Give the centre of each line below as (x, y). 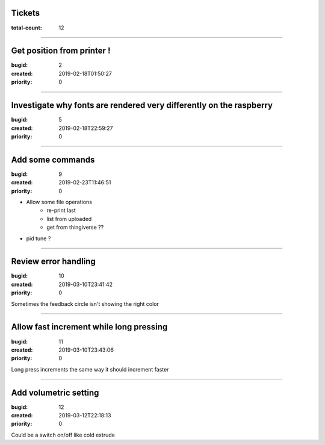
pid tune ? (39, 238)
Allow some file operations (59, 202)
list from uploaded (69, 219)
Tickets (26, 13)
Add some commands (53, 160)
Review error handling (53, 262)
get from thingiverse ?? (75, 227)
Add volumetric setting (55, 392)
